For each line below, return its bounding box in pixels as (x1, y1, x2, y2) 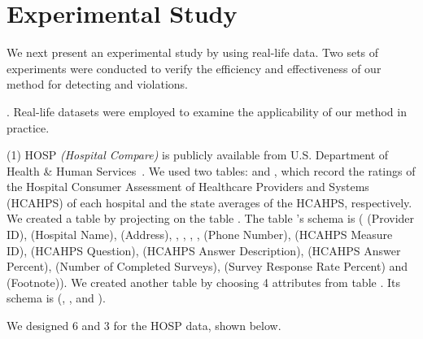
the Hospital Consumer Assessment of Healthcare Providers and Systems (7, 178, 369, 195)
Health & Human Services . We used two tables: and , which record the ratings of (7, 162, 416, 179)
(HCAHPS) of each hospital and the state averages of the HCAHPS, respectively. (7, 193, 412, 211)
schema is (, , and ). (7, 289, 106, 306)
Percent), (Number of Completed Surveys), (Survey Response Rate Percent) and (7, 258, 408, 275)
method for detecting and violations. (7, 76, 188, 93)
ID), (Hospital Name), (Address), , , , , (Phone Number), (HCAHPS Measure (7, 226, 393, 243)
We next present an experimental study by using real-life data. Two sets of (7, 44, 379, 61)
